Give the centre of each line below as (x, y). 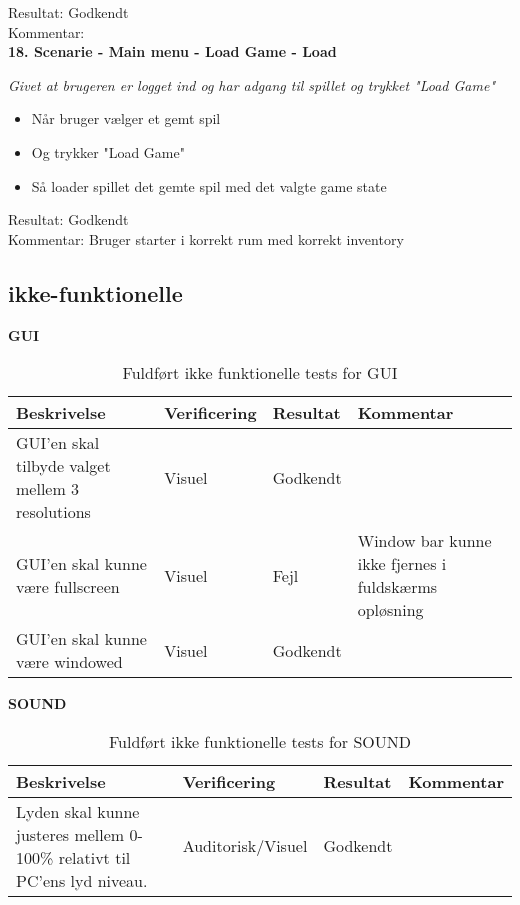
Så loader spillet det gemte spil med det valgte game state (209, 185)
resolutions (53, 512)
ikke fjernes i (402, 564)
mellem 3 (48, 489)
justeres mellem (70, 834)
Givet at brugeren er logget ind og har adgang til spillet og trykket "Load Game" (252, 84)
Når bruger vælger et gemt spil (126, 118)
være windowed (69, 662)
